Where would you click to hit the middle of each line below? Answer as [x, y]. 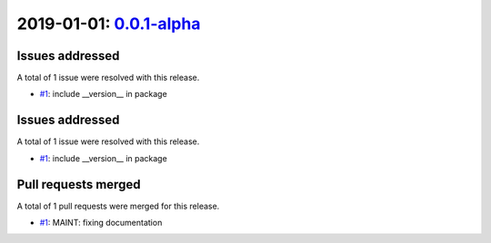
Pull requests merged [79, 185]
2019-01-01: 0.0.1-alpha [109, 24]
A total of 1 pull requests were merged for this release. [118, 206]
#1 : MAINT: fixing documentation [101, 223]
